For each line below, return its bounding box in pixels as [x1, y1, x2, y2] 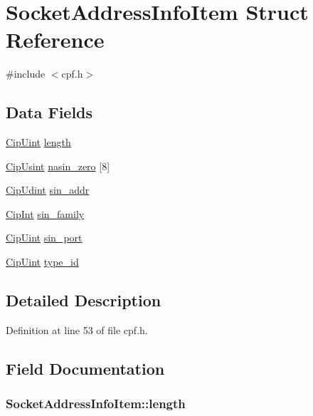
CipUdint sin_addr [6, 182, 90, 197]
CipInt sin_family [6, 206, 85, 221]
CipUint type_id [6, 254, 79, 269]
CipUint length [6, 135, 71, 150]
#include [6, 66, 46, 81]
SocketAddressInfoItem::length [6, 395, 186, 412]
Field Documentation [6, 357, 165, 379]
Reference [6, 25, 105, 54]
